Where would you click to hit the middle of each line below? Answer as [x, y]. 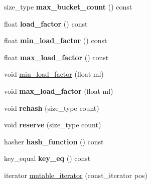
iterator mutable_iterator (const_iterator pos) [76, 175]
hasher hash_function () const [54, 141]
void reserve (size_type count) [53, 125]
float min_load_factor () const [56, 40]
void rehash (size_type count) [52, 108]
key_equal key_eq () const [47, 158]
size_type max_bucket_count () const [68, 7]
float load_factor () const [46, 23]
